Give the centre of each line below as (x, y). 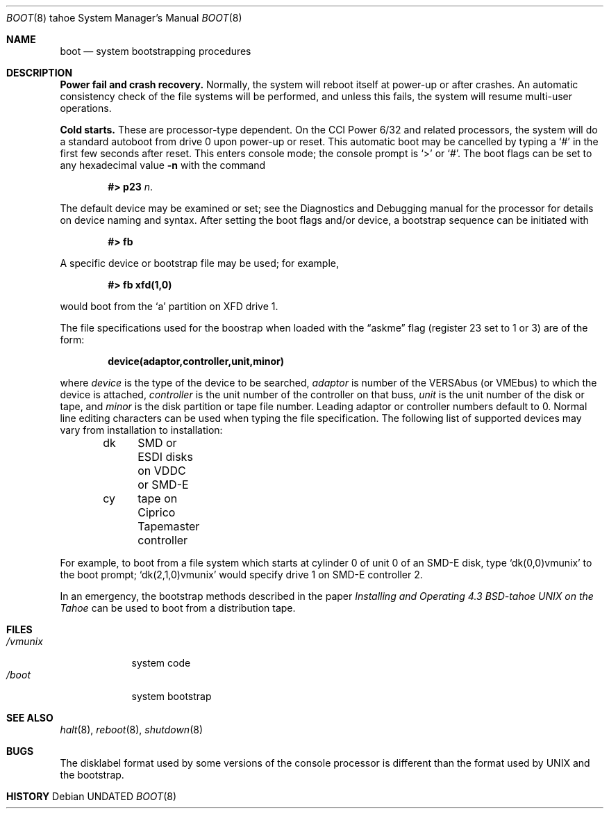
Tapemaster (169, 526)
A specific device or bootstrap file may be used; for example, (200, 263)
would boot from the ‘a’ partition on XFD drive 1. (169, 306)
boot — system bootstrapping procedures (156, 51)
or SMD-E (163, 485)
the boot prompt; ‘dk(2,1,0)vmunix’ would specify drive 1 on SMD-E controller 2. (241, 575)
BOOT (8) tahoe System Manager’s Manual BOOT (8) (124, 18)
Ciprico (157, 512)
